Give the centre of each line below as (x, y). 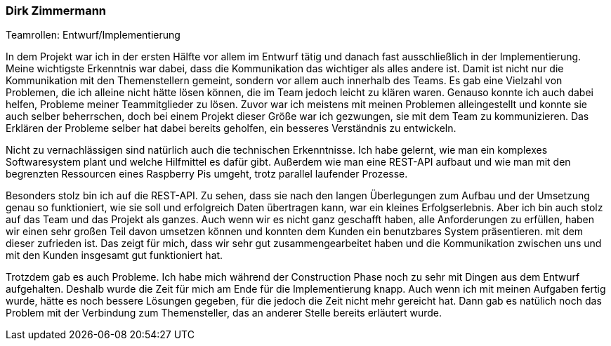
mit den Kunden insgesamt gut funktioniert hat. (114, 255)
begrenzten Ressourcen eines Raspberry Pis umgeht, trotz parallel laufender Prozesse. (207, 174)
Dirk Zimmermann (56, 11)
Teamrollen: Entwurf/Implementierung (93, 35)
